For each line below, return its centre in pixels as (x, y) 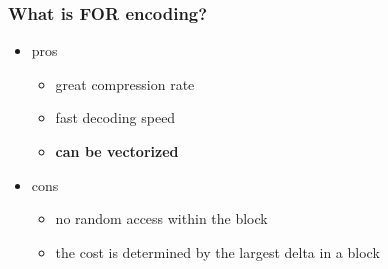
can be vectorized (117, 151)
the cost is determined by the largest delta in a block (217, 251)
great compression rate (125, 83)
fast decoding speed (115, 117)
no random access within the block (161, 218)
